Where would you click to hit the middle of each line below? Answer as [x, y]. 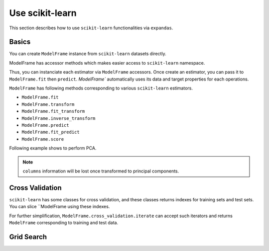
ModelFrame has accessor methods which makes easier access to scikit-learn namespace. [107, 63]
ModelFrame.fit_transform [53, 111]
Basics [20, 42]
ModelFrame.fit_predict [51, 132]
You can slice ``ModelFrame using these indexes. [60, 207]
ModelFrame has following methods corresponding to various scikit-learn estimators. [101, 88]
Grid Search [28, 237]
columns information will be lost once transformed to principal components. [101, 171]
